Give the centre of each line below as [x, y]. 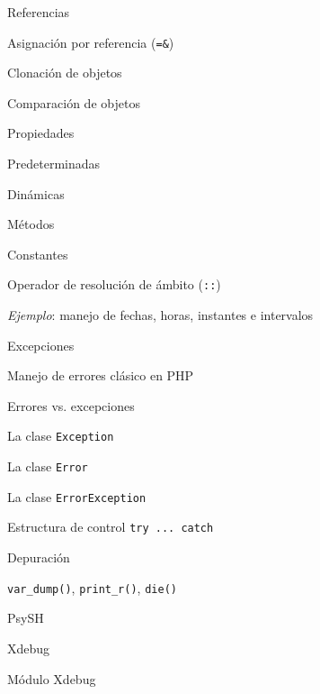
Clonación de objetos [65, 73]
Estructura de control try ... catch [111, 527]
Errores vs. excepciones [71, 405]
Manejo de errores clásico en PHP [101, 375]
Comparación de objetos [74, 102]
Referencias [39, 12]
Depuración [39, 557]
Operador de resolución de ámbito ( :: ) [114, 284]
